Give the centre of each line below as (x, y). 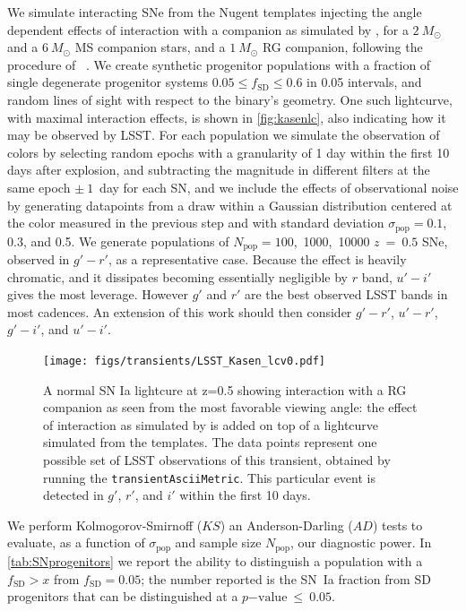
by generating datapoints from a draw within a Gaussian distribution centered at (230, 205)
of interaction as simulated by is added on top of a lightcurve (211, 424)
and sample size (218, 542)
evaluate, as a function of (76, 542)
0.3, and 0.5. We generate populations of (118, 241)
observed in (39, 259)
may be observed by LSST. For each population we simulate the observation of (224, 135)
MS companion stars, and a (150, 47)
